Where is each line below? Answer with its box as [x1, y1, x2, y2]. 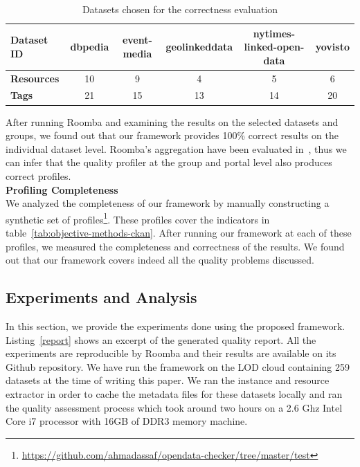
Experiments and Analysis [6, 286, 197, 308]
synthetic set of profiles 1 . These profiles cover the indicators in [6, 210, 270, 226]
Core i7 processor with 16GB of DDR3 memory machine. [6, 414, 248, 428]
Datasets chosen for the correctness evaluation [82, 2, 278, 16]
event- [122, 33, 152, 47]
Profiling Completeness [6, 182, 118, 196]
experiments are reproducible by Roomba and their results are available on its [6, 346, 336, 360]
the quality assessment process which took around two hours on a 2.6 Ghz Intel [6, 400, 343, 414]
